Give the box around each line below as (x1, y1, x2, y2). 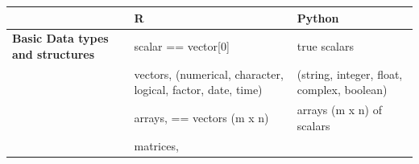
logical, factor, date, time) (134, 81, 263, 98)
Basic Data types (12, 30, 109, 47)
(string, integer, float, (297, 65, 403, 82)
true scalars (297, 38, 355, 55)
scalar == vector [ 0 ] (134, 38, 230, 55)
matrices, (134, 137, 179, 154)
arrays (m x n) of (297, 101, 382, 118)
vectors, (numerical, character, (134, 65, 284, 82)
